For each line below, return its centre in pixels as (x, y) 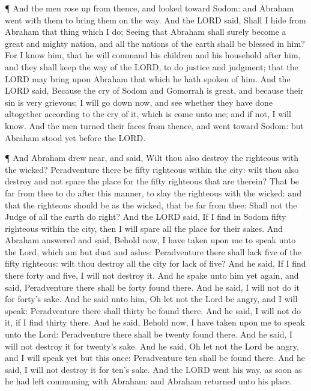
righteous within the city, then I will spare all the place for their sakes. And (144, 228)
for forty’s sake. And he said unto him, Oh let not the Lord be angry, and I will (151, 299)
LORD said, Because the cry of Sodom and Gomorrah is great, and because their (154, 90)
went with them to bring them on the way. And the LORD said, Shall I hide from (155, 20)
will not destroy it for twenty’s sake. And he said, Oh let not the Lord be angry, (152, 346)
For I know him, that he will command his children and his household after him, (153, 55)
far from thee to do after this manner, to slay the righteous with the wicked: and (153, 192)
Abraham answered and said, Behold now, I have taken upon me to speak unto (150, 240)
